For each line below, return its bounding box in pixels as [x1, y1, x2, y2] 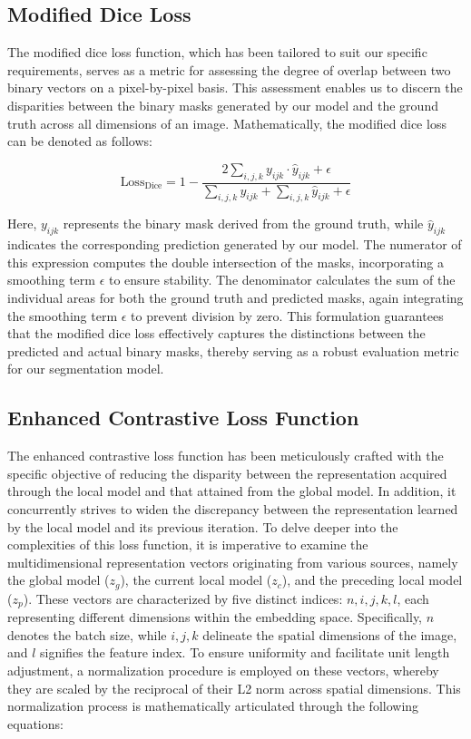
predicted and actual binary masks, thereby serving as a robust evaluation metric [7, 341, 459, 360]
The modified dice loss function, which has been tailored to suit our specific [7, 43, 427, 62]
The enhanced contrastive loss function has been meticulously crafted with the [7, 446, 444, 465]
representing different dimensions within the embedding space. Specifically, [7, 608, 423, 627]
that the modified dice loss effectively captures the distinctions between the [7, 324, 426, 343]
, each [397, 588, 429, 608]
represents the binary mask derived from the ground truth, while [63, 214, 424, 233]
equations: [7, 714, 64, 733]
